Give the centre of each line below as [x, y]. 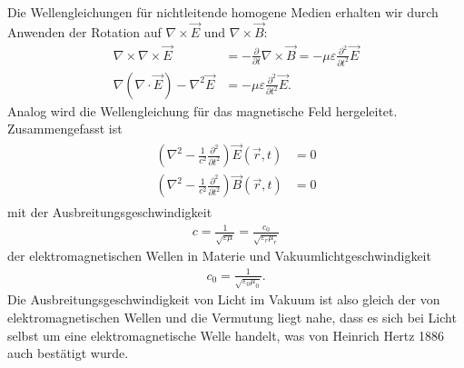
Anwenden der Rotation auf [84, 31]
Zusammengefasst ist [65, 129]
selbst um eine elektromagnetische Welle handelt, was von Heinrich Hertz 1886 [226, 335]
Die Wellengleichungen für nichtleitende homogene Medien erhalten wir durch [223, 12]
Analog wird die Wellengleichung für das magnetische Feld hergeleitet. [202, 110]
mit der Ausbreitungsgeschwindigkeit [110, 212]
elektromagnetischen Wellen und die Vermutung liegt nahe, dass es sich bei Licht [232, 318]
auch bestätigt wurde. [68, 353]
